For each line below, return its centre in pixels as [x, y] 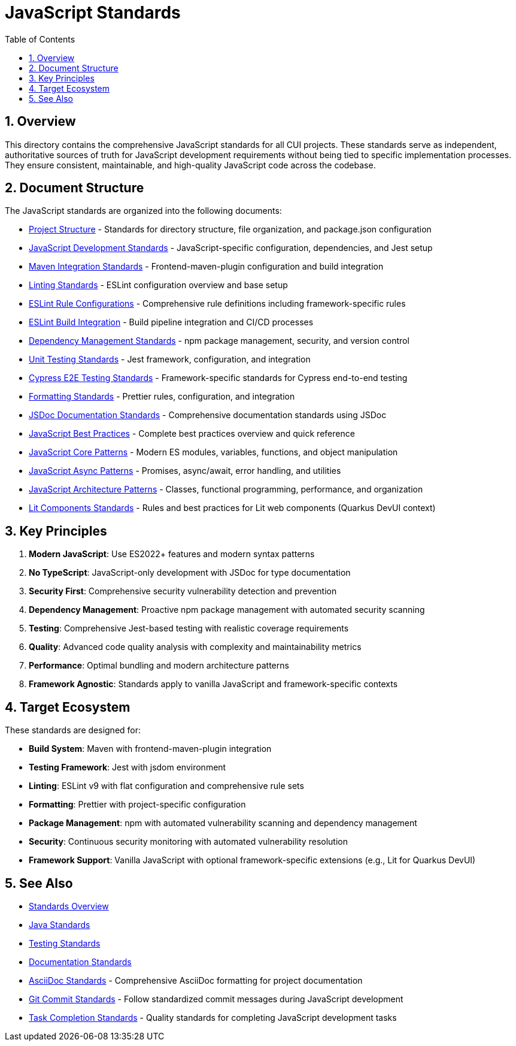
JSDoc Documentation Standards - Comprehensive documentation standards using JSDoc [208, 415]
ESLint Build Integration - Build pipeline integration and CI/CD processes [171, 322]
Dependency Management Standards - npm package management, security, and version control [219, 341]
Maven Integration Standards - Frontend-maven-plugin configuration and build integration [206, 267]
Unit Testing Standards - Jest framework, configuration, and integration [170, 359]
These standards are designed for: [73, 730]
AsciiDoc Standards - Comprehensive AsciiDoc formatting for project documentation [196, 980]
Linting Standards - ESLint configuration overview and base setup [158, 285]
